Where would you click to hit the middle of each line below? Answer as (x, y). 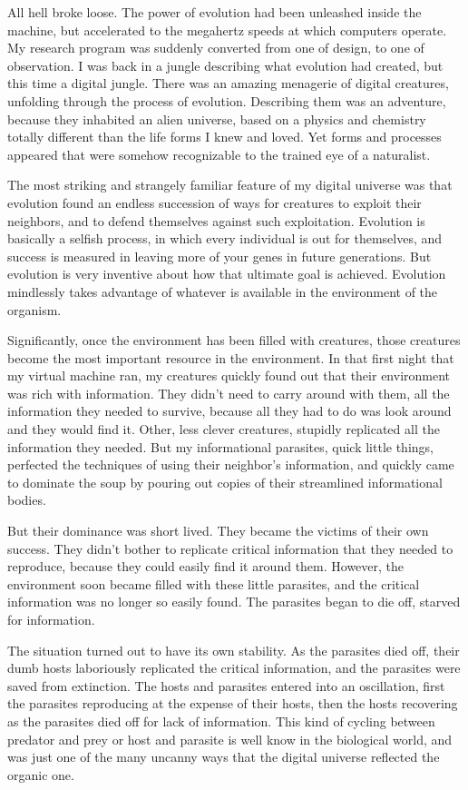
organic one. (41, 774)
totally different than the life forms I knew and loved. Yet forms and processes (224, 137)
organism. (34, 309)
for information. (51, 619)
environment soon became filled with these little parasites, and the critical (214, 583)
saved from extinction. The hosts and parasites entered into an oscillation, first (226, 685)
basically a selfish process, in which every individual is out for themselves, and (225, 238)
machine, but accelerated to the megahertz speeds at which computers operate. (227, 30)
